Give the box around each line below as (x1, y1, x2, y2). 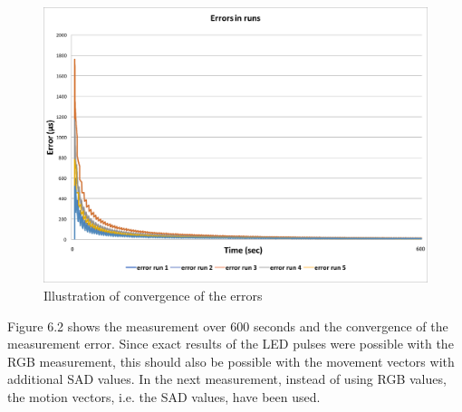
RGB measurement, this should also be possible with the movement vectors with (7, 351, 455, 370)
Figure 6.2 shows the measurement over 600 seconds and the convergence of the (7, 316, 448, 335)
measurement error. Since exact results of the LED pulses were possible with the (7, 334, 454, 353)
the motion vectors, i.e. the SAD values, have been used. (7, 387, 321, 406)
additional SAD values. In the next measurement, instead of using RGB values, (7, 369, 447, 388)
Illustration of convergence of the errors (43, 285, 263, 304)
